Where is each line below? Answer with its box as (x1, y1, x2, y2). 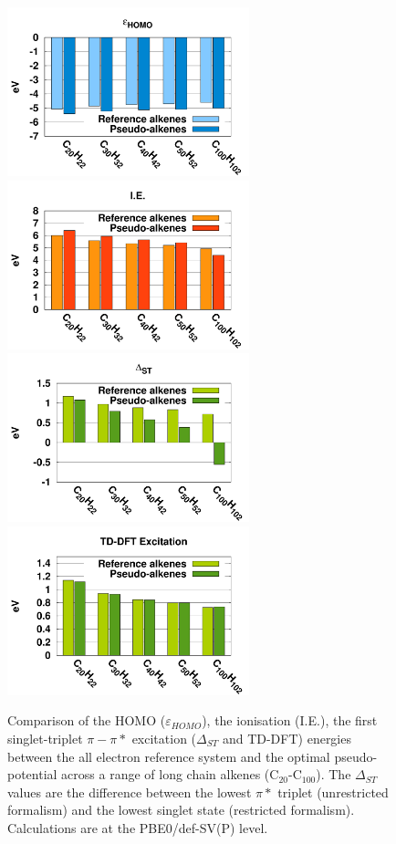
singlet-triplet (7, 728, 83, 747)
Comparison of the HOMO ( (7, 711, 166, 730)
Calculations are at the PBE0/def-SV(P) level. (7, 818, 268, 837)
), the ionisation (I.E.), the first (202, 711, 378, 730)
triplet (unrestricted (277, 782, 389, 801)
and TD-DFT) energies (222, 728, 351, 747)
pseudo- (334, 746, 378, 766)
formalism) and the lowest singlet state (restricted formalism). (7, 800, 355, 819)
